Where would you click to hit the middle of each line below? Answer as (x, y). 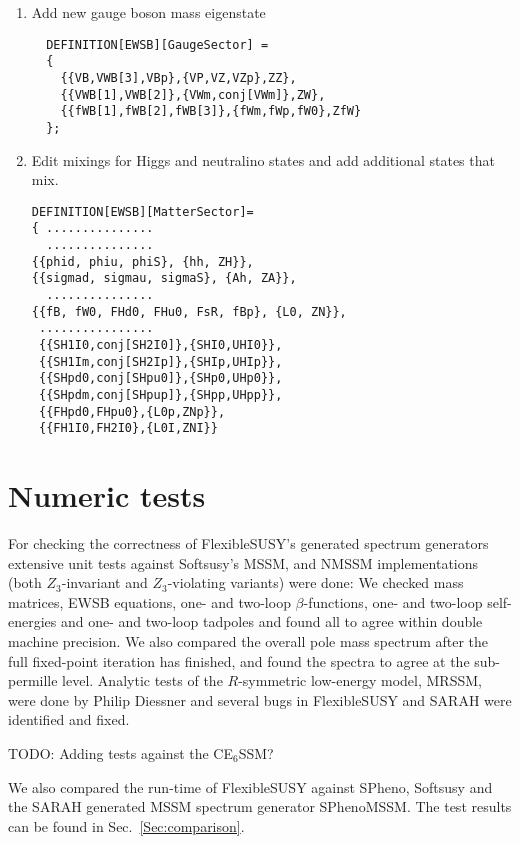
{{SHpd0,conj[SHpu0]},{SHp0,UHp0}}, (160, 378)
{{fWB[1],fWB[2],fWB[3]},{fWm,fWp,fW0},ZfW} (211, 111)
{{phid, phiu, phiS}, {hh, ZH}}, (142, 261)
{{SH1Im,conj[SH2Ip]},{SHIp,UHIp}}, (160, 361)
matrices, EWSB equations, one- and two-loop (149, 601)
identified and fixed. (69, 719)
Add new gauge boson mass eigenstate (148, 12)
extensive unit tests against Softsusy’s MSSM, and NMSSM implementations (243, 562)
